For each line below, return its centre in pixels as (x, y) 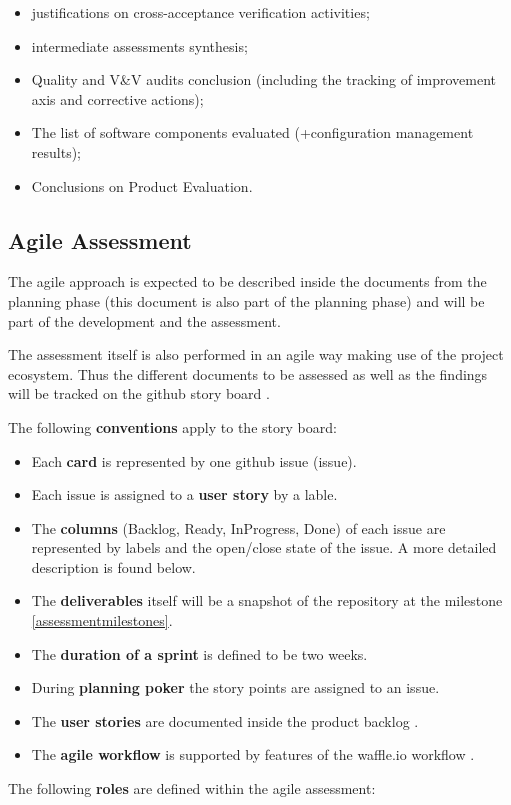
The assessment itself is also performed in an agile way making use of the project (256, 354)
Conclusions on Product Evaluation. (142, 185)
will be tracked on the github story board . (139, 393)
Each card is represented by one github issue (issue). (194, 460)
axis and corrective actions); (117, 98)
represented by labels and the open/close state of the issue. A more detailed (264, 547)
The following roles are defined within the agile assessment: (192, 788)
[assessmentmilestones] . (102, 620)
